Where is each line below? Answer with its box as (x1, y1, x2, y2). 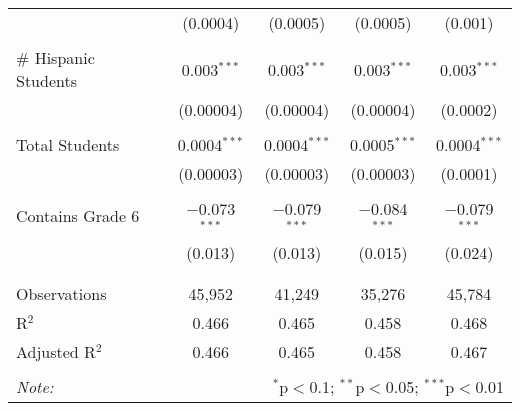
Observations (16, 281, 107, 305)
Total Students (16, 133, 120, 156)
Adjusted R (16, 339, 96, 363)
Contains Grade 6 (16, 204, 140, 228)
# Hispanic (16, 46, 95, 69)
